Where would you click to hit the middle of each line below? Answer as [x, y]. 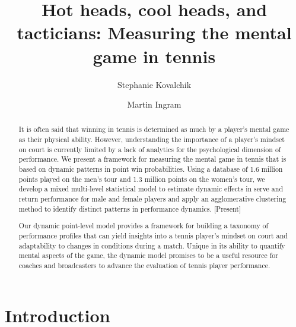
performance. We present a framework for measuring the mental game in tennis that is [152, 159]
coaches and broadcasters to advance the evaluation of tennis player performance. [144, 265]
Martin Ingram [154, 104]
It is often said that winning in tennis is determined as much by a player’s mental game [154, 129]
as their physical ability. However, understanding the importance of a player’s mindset [152, 139]
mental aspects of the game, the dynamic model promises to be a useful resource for [148, 255]
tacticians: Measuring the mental [154, 32]
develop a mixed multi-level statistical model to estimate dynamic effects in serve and [151, 189]
